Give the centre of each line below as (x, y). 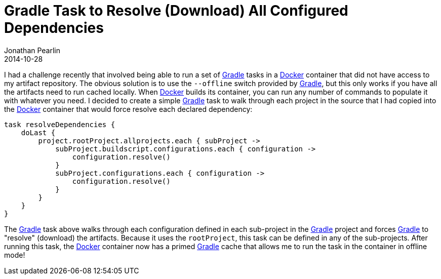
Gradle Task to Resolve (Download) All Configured (176, 11)
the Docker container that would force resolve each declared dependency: (128, 109)
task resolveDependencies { (60, 124)
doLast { (38, 132)
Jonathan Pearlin (32, 50)
